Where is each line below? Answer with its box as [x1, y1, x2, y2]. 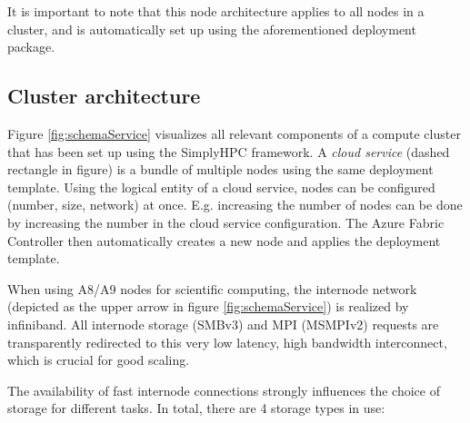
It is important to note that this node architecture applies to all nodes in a [7, 2, 425, 20]
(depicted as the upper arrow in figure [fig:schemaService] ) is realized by [7, 297, 409, 316]
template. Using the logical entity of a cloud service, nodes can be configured [7, 177, 435, 196]
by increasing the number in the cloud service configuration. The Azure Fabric [7, 212, 445, 231]
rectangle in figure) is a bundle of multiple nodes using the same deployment [7, 160, 434, 179]
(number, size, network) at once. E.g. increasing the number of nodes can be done [7, 195, 463, 214]
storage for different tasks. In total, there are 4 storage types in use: [7, 398, 385, 418]
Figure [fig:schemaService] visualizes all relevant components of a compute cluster [7, 123, 461, 143]
